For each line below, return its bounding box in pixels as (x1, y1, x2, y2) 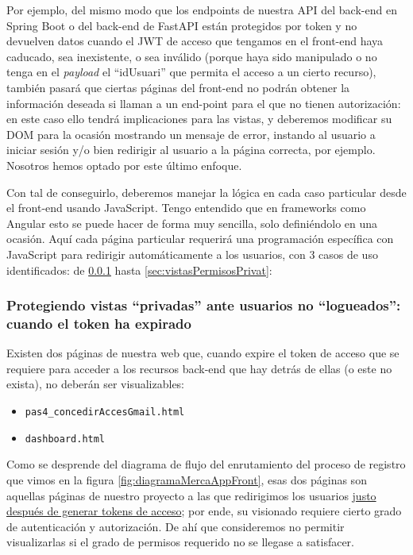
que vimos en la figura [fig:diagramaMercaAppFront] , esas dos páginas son (6, 471, 367, 488)
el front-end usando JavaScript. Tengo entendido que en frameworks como (6, 199, 366, 216)
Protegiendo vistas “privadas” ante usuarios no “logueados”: (6, 295, 401, 315)
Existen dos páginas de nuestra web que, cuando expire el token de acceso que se (6, 345, 399, 361)
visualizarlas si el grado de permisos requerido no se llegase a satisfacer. (6, 534, 354, 550)
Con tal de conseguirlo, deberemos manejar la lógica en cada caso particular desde (6, 183, 407, 200)
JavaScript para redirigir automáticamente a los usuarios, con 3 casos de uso (6, 245, 378, 262)
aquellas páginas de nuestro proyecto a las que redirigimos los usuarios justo (6, 487, 376, 503)
